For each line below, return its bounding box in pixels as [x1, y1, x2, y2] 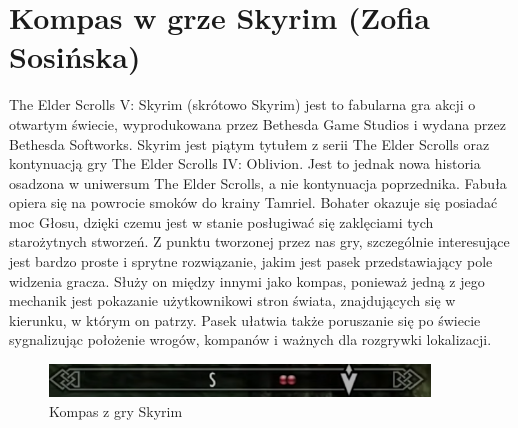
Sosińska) [9, 36, 141, 77]
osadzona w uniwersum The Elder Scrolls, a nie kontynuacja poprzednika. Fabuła [9, 172, 507, 193]
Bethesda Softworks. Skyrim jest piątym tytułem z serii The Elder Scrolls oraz [9, 133, 490, 154]
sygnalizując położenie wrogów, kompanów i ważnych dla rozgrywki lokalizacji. [9, 329, 492, 350]
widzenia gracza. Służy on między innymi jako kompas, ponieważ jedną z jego [9, 270, 485, 291]
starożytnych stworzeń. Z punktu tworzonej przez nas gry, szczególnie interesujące [9, 231, 510, 252]
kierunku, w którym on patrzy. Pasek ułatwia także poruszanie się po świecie [9, 309, 481, 330]
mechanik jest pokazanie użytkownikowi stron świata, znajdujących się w [9, 290, 456, 311]
